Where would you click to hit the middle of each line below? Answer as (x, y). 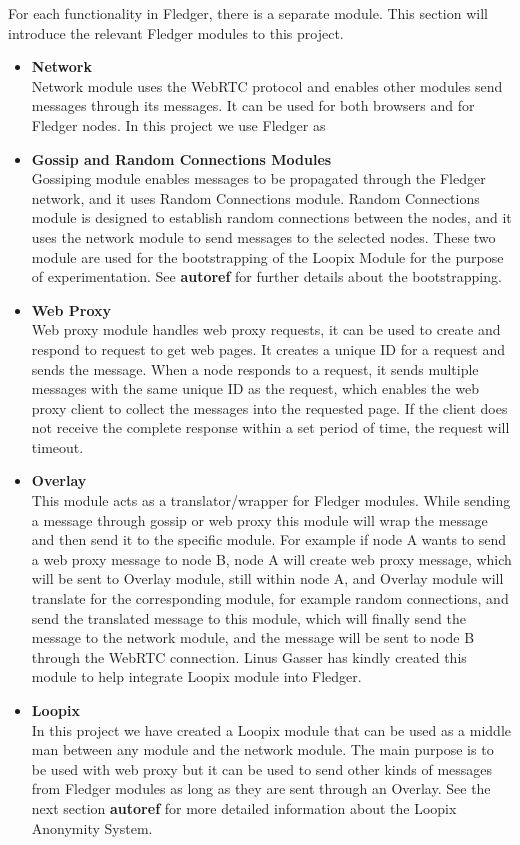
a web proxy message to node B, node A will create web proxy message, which (271, 558)
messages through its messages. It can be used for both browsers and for (253, 105)
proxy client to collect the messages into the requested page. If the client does (269, 407)
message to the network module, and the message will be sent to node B (253, 637)
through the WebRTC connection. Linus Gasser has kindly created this (249, 656)
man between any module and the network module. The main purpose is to (262, 749)
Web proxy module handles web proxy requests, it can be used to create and (266, 329)
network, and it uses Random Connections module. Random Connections (255, 197)
